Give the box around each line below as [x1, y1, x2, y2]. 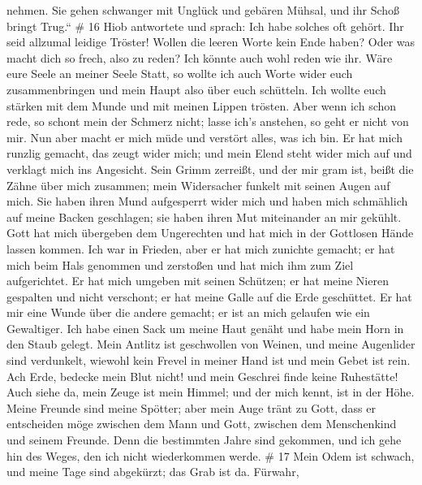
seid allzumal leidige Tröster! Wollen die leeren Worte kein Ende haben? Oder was [6, 33, 416, 50]
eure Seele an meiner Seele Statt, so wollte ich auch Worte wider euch [6, 65, 353, 82]
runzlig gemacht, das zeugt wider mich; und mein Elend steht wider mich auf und [6, 145, 412, 162]
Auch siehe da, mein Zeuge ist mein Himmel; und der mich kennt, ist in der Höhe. [6, 383, 415, 401]
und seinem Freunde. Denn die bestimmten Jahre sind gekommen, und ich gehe [6, 431, 402, 448]
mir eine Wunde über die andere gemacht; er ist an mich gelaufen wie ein [6, 304, 370, 321]
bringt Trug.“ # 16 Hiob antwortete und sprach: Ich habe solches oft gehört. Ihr [6, 17, 404, 34]
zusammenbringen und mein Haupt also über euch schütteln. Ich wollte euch [6, 80, 386, 97]
